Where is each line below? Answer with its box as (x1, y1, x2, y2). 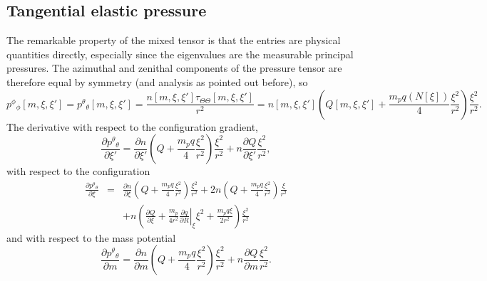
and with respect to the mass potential (6, 230, 176, 245)
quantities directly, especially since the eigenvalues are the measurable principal (6, 46, 354, 61)
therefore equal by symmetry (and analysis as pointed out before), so (6, 74, 308, 89)
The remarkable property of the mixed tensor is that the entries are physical (6, 33, 341, 48)
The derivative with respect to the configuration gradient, (6, 119, 258, 134)
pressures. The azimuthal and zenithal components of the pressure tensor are (6, 60, 342, 75)
